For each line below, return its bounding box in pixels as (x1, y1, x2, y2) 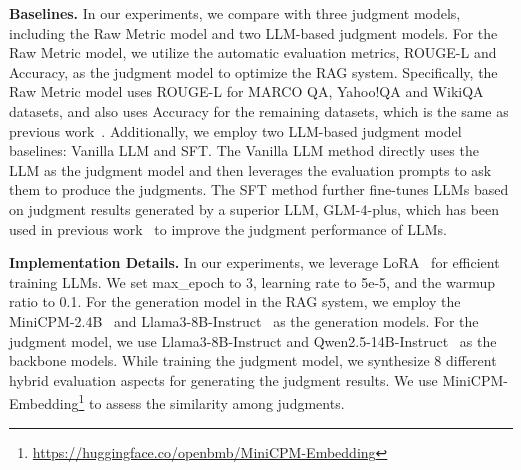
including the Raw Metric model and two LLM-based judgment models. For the (9, 22, 498, 43)
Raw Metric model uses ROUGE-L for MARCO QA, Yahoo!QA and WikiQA (9, 81, 484, 102)
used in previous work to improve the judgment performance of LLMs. (9, 218, 447, 239)
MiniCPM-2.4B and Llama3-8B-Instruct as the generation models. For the (9, 310, 479, 331)
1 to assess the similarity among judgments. (78, 390, 345, 413)
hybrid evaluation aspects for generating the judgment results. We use (9, 369, 438, 390)
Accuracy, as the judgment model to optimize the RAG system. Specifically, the (9, 61, 498, 82)
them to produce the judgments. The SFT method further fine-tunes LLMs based (9, 179, 509, 200)
